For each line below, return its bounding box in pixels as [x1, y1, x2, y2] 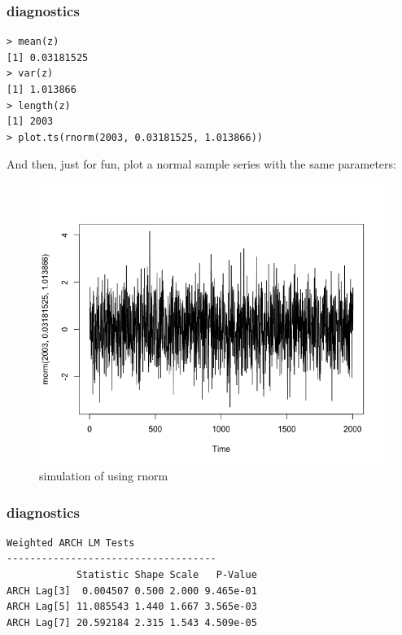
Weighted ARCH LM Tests [7, 536, 135, 549]
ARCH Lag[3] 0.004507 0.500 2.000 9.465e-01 [7, 585, 257, 597]
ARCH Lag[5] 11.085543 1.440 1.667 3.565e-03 [7, 601, 257, 613]
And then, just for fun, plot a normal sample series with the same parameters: [7, 155, 396, 173]
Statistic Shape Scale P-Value [76, 569, 257, 581]
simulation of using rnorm [39, 467, 168, 484]
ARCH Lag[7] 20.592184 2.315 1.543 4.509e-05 [7, 616, 257, 628]
